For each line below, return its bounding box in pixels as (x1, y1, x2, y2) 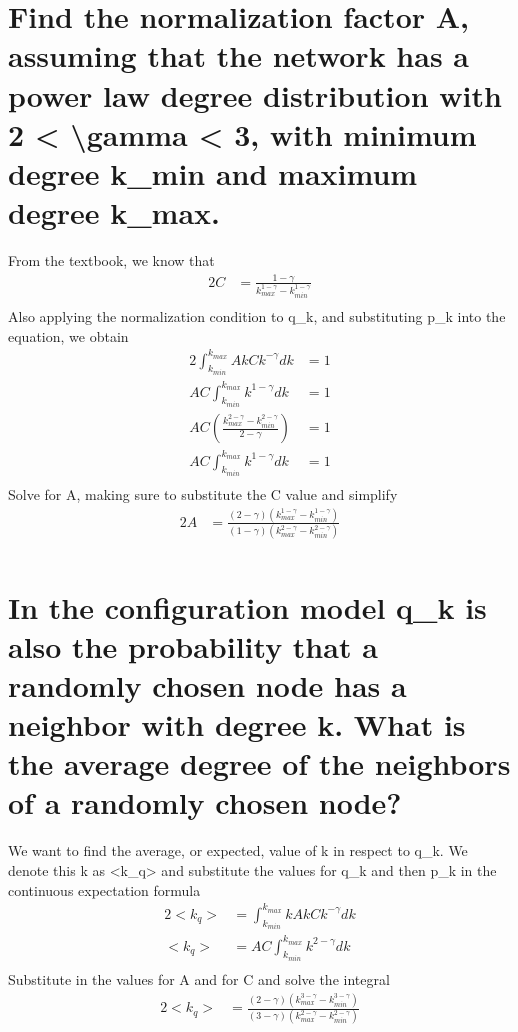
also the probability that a (8, 625, 378, 666)
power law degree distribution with (8, 74, 502, 115)
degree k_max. (8, 192, 220, 233)
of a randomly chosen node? (8, 782, 402, 823)
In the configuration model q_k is (8, 586, 487, 627)
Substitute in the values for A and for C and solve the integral (8, 969, 390, 990)
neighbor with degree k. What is (8, 704, 466, 745)
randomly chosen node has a (8, 664, 407, 705)
